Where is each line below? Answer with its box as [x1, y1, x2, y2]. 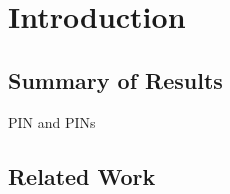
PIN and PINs [8, 111, 96, 132]
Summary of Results [8, 64, 223, 95]
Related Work [8, 160, 156, 191]
